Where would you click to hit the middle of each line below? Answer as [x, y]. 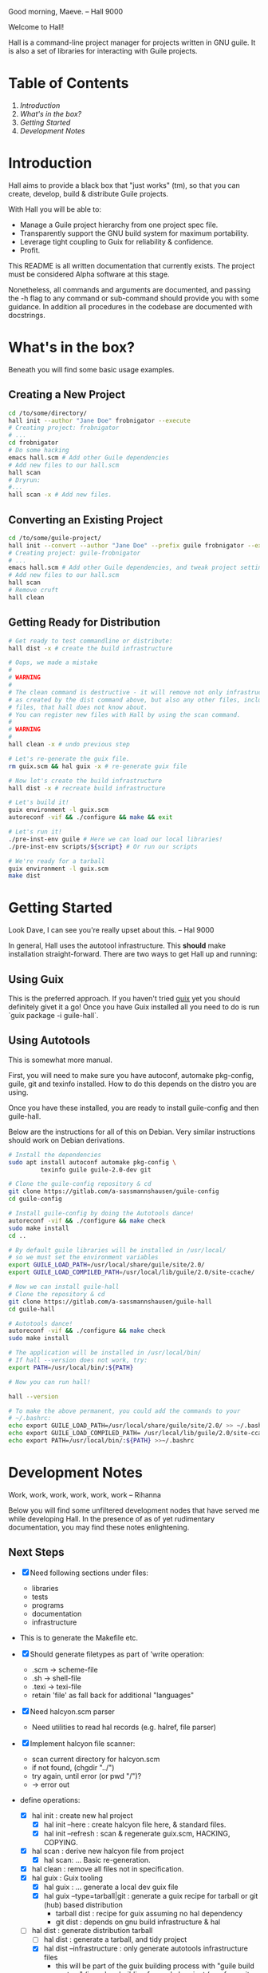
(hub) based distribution [83, 1905]
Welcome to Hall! [36, 27]
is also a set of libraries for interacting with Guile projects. [103, 51]
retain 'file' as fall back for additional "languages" [113, 1695]
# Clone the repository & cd [57, 1294]
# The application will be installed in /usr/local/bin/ [105, 1353]
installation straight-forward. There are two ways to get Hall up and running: [133, 954]
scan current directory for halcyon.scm [96, 1759]
